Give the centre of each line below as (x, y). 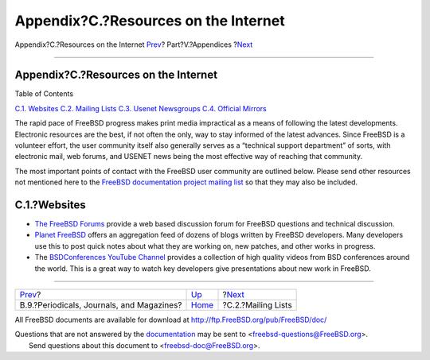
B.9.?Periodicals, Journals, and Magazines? (101, 305)
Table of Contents (44, 94)
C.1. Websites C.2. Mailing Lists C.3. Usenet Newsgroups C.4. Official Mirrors (141, 108)
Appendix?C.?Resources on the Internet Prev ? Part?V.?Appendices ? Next (134, 45)
